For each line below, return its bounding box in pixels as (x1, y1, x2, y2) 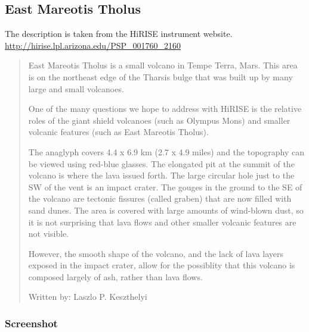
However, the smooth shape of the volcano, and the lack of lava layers (28, 247, 284, 259)
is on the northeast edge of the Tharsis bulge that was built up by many (28, 70, 293, 83)
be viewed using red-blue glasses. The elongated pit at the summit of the (28, 157, 295, 170)
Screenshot (5, 316, 58, 330)
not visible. (28, 227, 69, 240)
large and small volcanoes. (28, 82, 124, 95)
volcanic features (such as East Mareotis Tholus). (28, 126, 209, 138)
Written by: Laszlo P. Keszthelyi (28, 290, 147, 303)
